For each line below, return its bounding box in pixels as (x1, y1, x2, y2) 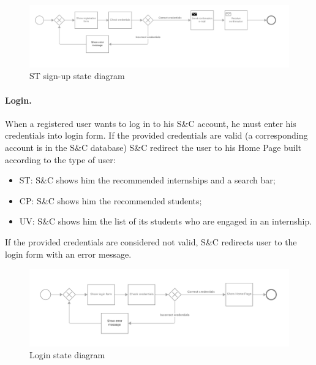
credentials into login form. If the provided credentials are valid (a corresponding (5, 129, 308, 142)
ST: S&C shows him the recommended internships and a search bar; (19, 174, 276, 186)
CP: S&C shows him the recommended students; (19, 194, 202, 207)
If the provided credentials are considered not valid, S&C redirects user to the (5, 236, 297, 248)
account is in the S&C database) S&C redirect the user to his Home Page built (5, 141, 301, 154)
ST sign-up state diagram (29, 69, 125, 82)
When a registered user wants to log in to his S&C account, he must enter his (5, 117, 296, 129)
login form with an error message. (5, 247, 132, 260)
